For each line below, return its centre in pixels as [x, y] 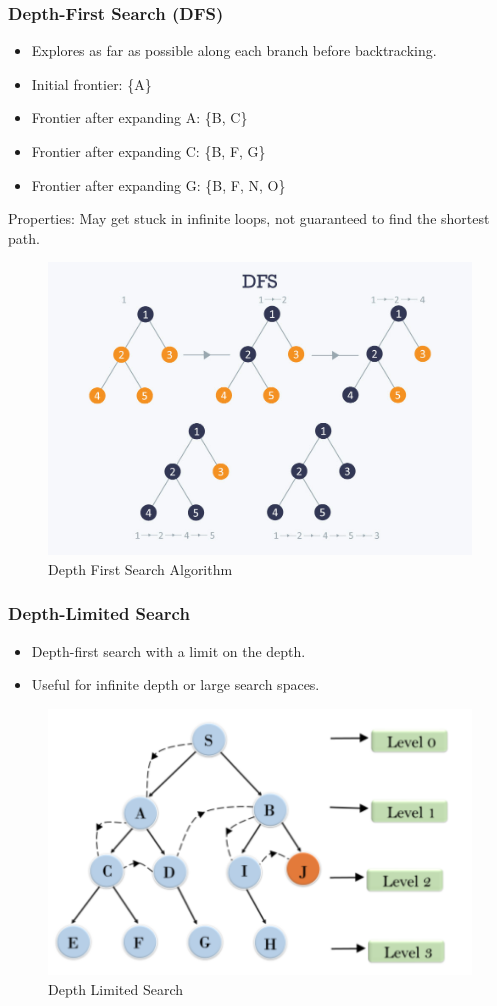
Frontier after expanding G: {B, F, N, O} [158, 184]
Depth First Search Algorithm [140, 568]
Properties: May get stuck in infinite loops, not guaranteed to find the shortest [249, 218]
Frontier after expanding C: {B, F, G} [148, 151]
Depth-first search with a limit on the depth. [168, 650]
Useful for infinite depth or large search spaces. [175, 684]
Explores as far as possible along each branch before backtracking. [234, 50]
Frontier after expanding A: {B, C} [139, 117]
